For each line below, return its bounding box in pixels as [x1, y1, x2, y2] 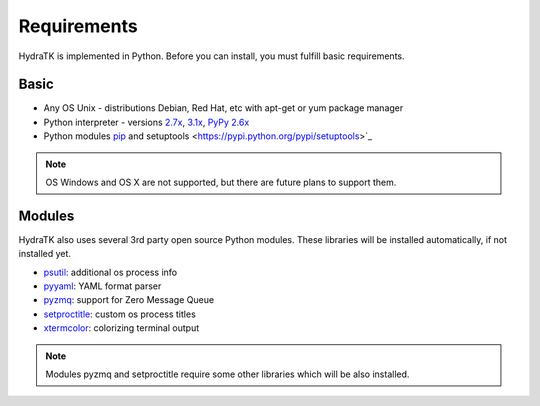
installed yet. [18, 248, 72, 260]
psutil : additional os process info [43, 266, 178, 278]
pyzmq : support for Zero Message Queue [43, 294, 215, 306]
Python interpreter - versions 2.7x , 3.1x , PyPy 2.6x [43, 116, 250, 128]
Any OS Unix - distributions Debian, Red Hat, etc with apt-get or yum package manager [43, 102, 404, 114]
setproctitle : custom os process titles [43, 308, 197, 320]
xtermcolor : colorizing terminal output [43, 322, 200, 334]
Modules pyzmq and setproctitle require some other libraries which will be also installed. [45, 368, 410, 380]
